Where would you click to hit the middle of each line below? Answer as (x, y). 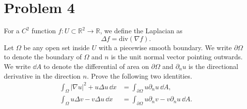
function (44, 31)
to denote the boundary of (43, 57)
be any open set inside (56, 47)
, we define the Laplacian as (141, 31)
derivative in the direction (42, 75)
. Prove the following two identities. (139, 75)
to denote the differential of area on (96, 66)
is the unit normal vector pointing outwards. (177, 57)
